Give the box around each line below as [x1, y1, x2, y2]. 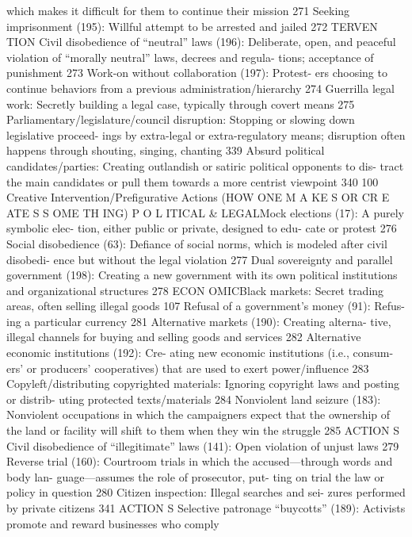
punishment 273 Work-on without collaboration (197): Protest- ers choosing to [6, 64, 387, 81]
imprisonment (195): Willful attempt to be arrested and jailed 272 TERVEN [6, 17, 378, 34]
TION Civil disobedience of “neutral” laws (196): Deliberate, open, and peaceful [6, 33, 396, 50]
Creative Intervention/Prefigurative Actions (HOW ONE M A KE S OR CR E [6, 189, 390, 205]
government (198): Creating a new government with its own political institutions [6, 267, 398, 283]
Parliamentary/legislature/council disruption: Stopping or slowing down [6, 111, 355, 128]
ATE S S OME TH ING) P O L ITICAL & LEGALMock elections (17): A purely [6, 204, 404, 221]
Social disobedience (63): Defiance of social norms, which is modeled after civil [6, 235, 387, 251]
